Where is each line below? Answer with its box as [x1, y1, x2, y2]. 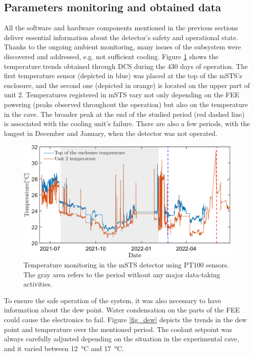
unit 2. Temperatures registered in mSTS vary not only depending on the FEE [4, 89, 240, 100]
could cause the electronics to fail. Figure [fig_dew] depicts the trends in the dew [4, 314, 247, 324]
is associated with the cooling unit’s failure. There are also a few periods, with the [4, 118, 250, 129]
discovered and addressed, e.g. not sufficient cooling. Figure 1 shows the [4, 51, 219, 61]
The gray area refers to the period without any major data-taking [23, 269, 220, 279]
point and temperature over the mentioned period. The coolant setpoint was [4, 324, 232, 334]
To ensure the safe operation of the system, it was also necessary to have [4, 295, 221, 305]
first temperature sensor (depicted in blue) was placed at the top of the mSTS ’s [4, 70, 242, 81]
